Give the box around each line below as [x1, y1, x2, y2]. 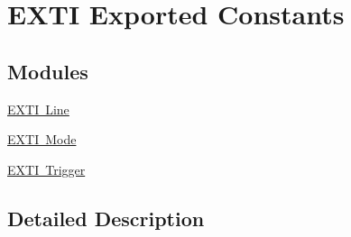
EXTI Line [7, 99, 69, 118]
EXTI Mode [7, 130, 77, 149]
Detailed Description [7, 204, 205, 232]
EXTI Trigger [7, 160, 86, 178]
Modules [7, 57, 88, 85]
